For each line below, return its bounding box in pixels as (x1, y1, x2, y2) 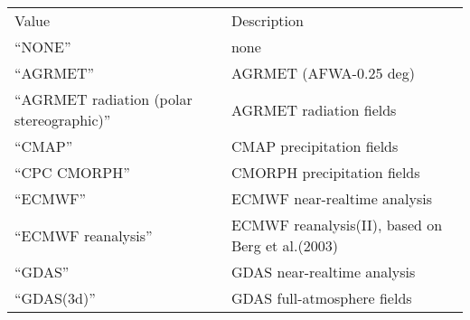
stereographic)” (14, 109, 111, 130)
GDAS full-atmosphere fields (230, 287, 412, 308)
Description (230, 10, 304, 31)
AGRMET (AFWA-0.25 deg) (230, 62, 415, 83)
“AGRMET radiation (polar (14, 89, 193, 109)
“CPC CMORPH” (14, 162, 130, 183)
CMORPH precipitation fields (230, 162, 420, 183)
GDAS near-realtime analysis (230, 261, 416, 282)
